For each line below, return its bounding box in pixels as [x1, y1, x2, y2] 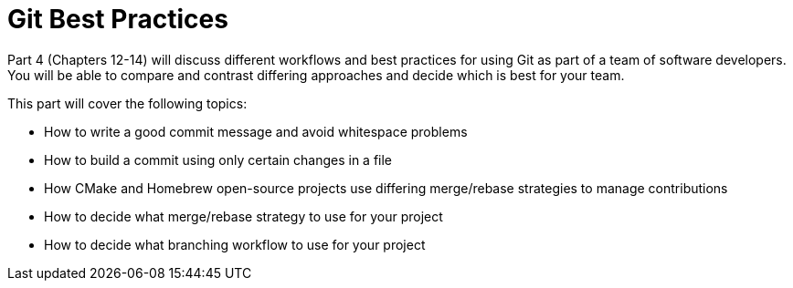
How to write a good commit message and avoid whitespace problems [44, 123, 468, 139]
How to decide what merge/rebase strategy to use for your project [44, 208, 443, 224]
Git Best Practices [7, 4, 228, 35]
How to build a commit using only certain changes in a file [44, 151, 393, 168]
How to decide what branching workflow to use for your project [44, 236, 426, 252]
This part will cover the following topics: [7, 95, 248, 111]
